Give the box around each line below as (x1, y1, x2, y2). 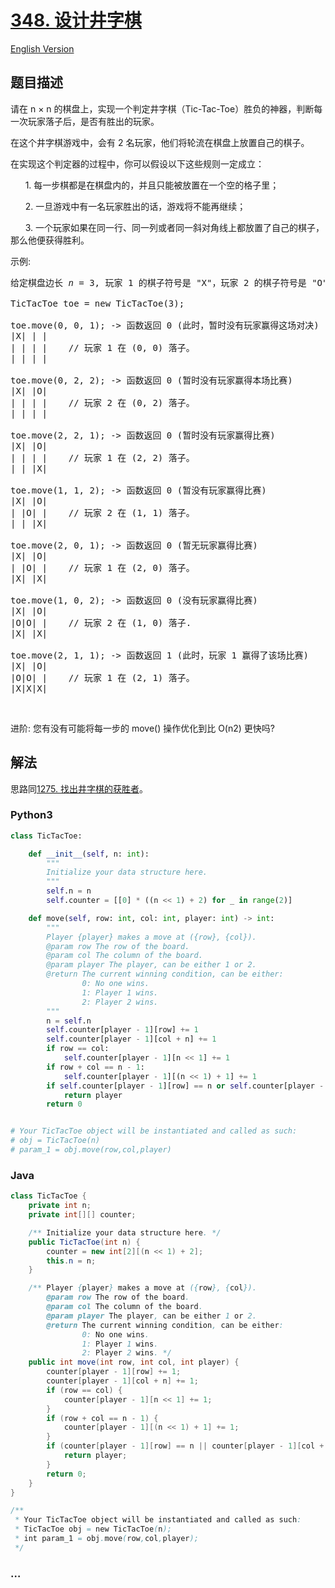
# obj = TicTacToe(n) (10, 1136, 101, 1146)
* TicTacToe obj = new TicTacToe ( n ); (14, 1524, 172, 1535)
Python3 (10, 808, 53, 822)
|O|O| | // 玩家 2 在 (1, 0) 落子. (10, 617, 192, 628)
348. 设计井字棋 (10, 9, 142, 32)
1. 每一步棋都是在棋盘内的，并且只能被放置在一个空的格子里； (24, 179, 280, 191)
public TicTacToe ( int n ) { (28, 1237, 141, 1247)
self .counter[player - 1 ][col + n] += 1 (46, 1034, 217, 1045)
